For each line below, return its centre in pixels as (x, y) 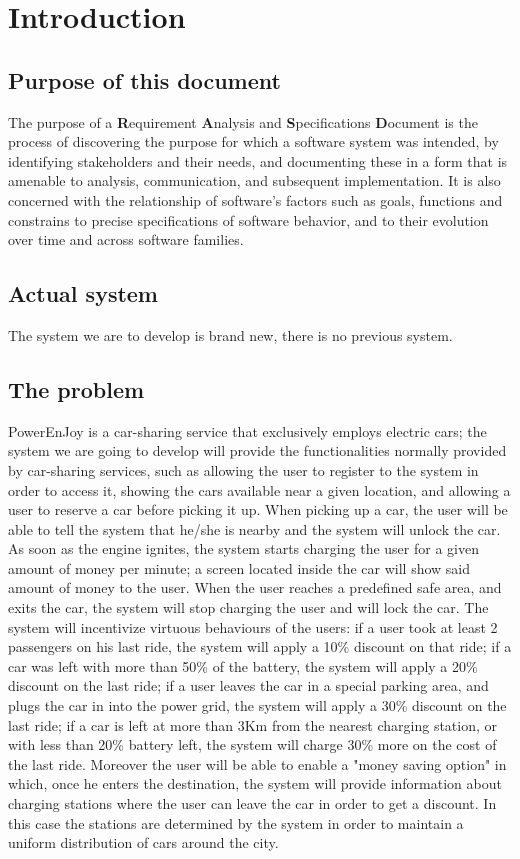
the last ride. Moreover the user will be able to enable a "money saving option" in (257, 763)
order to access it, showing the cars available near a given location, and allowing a (259, 489)
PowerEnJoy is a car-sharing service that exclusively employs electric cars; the (247, 430)
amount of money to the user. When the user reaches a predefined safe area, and (255, 587)
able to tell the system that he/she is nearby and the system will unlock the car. (254, 528)
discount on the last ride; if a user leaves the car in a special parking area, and (248, 685)
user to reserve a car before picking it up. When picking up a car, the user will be (258, 509)
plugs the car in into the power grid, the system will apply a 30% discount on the (257, 705)
